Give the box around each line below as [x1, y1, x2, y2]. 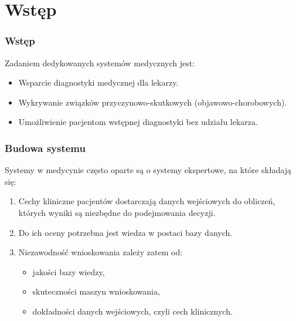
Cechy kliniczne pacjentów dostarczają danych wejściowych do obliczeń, [18, 195, 275, 207]
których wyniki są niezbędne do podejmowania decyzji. [18, 206, 216, 218]
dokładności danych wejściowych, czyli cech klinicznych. [32, 305, 233, 317]
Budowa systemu [5, 140, 86, 155]
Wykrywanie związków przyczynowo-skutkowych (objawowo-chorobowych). [18, 96, 287, 108]
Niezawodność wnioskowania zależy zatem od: [18, 246, 183, 258]
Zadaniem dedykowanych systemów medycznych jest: [5, 56, 195, 69]
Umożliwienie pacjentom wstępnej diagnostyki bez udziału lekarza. [18, 116, 258, 128]
